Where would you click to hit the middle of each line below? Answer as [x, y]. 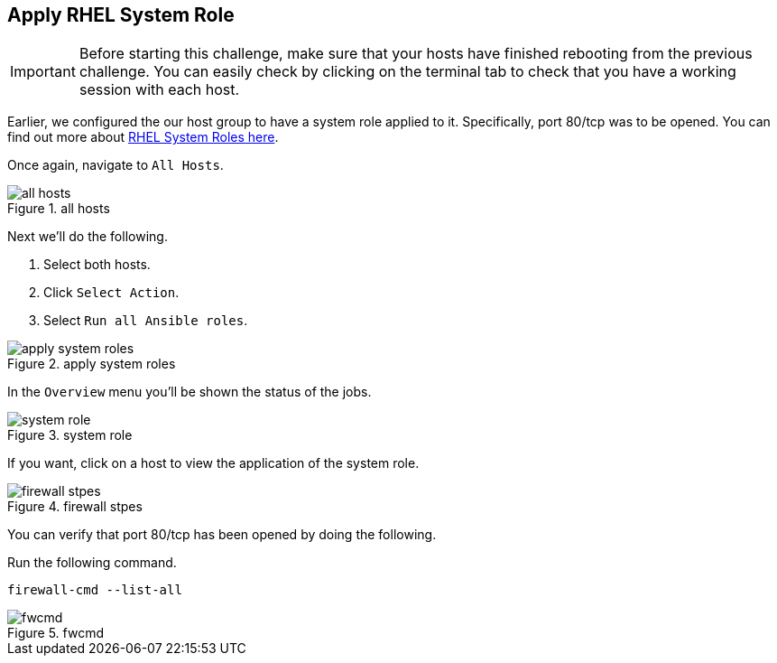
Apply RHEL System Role [121, 15]
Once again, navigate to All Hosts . [116, 165]
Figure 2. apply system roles [92, 364]
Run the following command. [92, 563]
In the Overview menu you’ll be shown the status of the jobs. [190, 392]
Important [43, 72]
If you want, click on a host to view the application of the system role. [213, 463]
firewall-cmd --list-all [95, 590]
